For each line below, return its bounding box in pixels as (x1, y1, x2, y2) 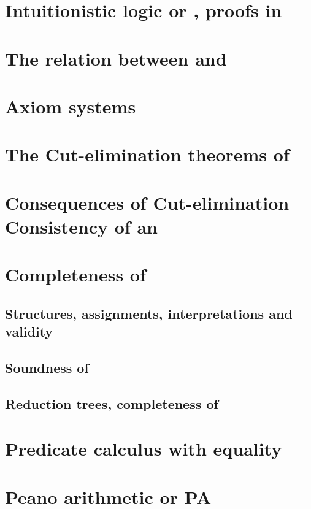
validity (5, 322, 53, 341)
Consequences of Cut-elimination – (5, 189, 306, 215)
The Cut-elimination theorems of (5, 142, 290, 167)
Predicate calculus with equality (5, 436, 282, 461)
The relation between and (5, 45, 227, 71)
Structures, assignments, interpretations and (5, 304, 293, 323)
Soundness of (5, 358, 89, 377)
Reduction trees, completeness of (5, 394, 218, 413)
